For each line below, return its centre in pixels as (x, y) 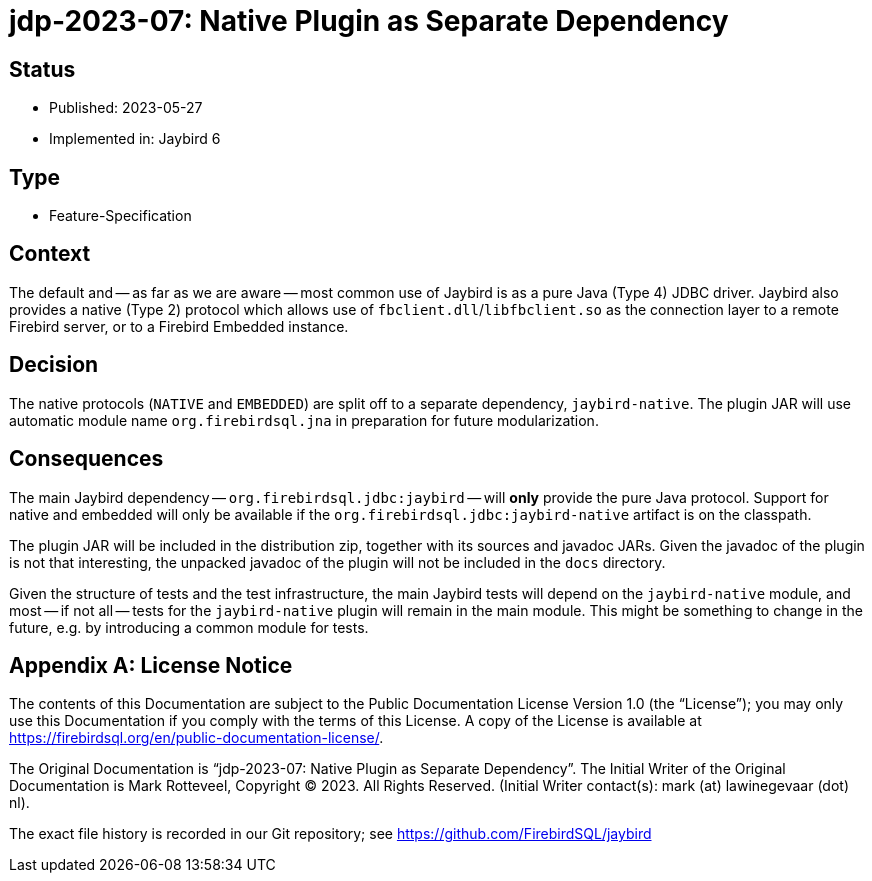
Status (42, 69)
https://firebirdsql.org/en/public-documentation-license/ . (196, 738)
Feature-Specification (120, 216)
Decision (54, 365)
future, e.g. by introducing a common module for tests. (189, 627)
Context (50, 254)
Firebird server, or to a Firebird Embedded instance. (179, 326)
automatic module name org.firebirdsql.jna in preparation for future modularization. (304, 420)
